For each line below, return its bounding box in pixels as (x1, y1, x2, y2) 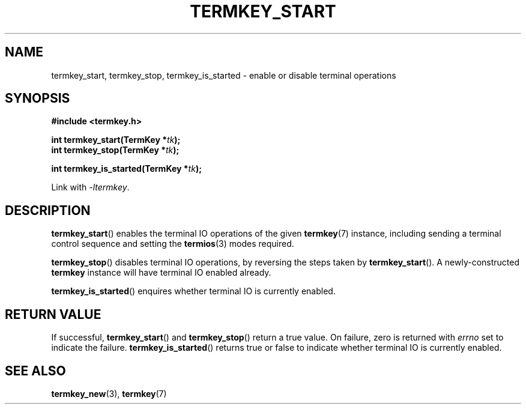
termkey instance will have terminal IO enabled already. (51, 267, 271, 278)
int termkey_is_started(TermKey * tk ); (51, 163, 202, 174)
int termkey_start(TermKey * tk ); (51, 135, 181, 145)
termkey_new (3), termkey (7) (51, 388, 167, 399)
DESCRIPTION (5, 202, 91, 218)
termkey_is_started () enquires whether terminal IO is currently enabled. (51, 286, 336, 297)
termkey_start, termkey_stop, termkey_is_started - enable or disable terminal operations (51, 70, 396, 80)
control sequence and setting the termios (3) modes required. (51, 238, 294, 249)
